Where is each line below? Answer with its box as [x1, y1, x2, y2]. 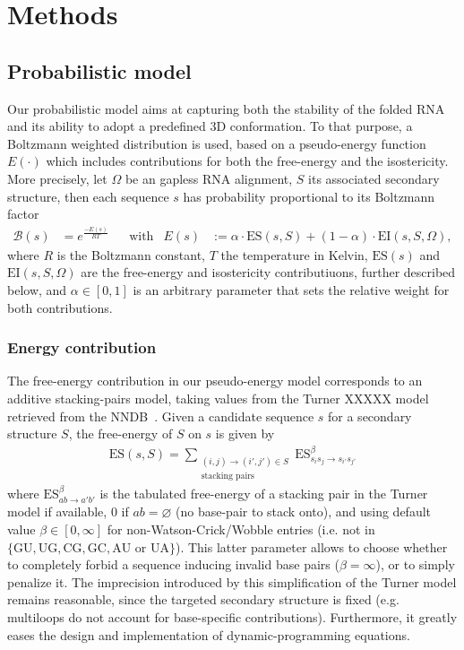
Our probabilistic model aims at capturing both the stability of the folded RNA [7, 99, 445, 117]
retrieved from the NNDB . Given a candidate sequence [7, 406, 314, 425]
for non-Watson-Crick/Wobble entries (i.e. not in [107, 520, 375, 538]
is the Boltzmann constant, [56, 245, 206, 264]
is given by [215, 424, 275, 443]
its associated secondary [308, 169, 440, 187]
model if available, [7, 502, 107, 521]
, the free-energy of [68, 424, 173, 443]
